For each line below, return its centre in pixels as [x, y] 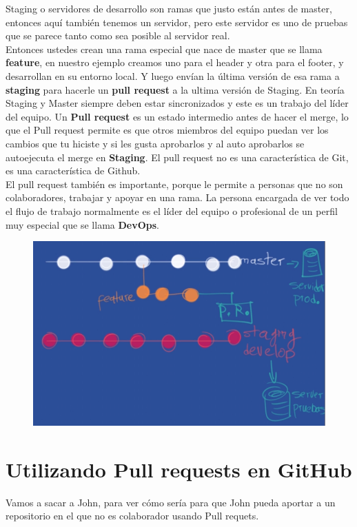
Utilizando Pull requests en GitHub [179, 469]
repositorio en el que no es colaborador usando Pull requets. [132, 516]
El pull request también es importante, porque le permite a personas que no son [174, 184]
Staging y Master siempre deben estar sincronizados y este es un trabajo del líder [177, 103]
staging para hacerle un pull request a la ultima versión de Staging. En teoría [175, 89]
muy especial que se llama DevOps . [82, 224]
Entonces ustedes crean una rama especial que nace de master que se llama [164, 49]
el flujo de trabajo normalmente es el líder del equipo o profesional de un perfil [172, 210]
